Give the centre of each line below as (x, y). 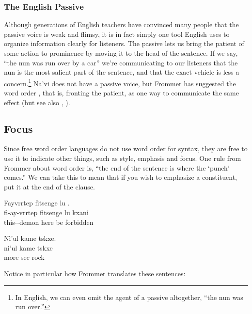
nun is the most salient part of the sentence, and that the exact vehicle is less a (122, 72)
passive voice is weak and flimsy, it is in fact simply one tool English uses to (117, 34)
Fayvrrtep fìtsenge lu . (37, 203)
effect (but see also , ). (37, 102)
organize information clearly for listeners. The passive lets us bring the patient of (124, 43)
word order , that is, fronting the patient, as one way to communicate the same (121, 93)
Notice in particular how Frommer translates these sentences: (95, 273)
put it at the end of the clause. (49, 186)
